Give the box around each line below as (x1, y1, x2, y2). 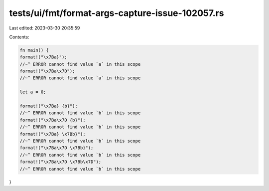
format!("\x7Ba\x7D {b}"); (19, 117, 86, 123)
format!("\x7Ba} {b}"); (19, 103, 78, 109)
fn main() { (19, 47, 49, 53)
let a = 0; (19, 89, 46, 95)
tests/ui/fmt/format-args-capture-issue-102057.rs (9, 7, 224, 18)
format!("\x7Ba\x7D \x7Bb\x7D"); (19, 159, 102, 165)
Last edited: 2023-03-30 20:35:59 (9, 25, 80, 31)
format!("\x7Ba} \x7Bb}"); (19, 131, 86, 137)
